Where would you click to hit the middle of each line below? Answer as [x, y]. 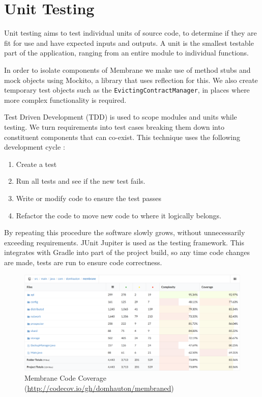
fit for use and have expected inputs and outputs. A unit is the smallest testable [129, 42]
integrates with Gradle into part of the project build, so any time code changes [127, 252]
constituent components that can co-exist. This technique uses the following [122, 137]
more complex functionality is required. [65, 100]
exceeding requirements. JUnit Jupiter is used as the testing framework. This [124, 242]
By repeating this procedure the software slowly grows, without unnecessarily [125, 232]
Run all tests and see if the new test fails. [81, 181]
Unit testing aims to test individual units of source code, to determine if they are [130, 33]
